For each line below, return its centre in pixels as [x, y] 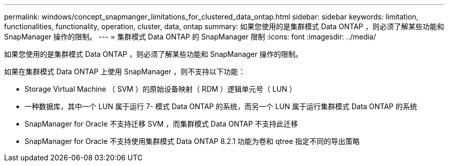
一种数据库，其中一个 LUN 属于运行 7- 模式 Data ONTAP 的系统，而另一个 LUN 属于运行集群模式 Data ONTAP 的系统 [221, 106]
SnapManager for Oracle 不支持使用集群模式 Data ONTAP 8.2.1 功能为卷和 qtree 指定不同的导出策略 [192, 141]
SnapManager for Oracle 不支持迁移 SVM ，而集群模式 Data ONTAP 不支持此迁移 [161, 124]
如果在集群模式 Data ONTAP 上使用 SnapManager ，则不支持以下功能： [125, 71]
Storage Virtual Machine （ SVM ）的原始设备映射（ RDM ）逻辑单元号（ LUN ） [161, 89]
